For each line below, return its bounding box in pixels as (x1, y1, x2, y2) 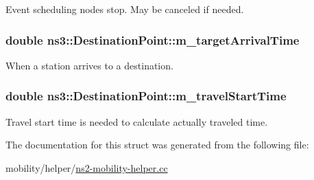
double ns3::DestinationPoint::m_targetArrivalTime (5, 31, 300, 48)
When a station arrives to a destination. (5, 58, 173, 72)
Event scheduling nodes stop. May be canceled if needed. (5, 2, 244, 16)
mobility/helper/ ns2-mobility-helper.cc (5, 160, 168, 175)
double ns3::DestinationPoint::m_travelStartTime (5, 87, 287, 104)
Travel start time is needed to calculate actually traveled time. (5, 114, 268, 128)
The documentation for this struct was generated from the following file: (5, 137, 309, 152)
